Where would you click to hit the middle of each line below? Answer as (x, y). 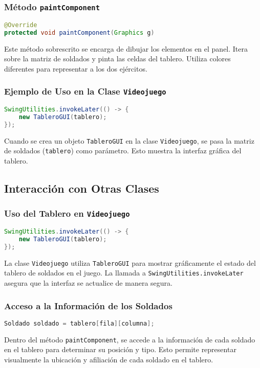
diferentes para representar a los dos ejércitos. (76, 68)
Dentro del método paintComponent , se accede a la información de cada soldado (130, 339)
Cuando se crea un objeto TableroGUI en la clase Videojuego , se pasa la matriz (129, 140)
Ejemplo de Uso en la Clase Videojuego (85, 91)
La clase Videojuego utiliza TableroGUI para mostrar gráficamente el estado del (130, 262)
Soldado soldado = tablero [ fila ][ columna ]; (79, 323)
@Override (21, 25)
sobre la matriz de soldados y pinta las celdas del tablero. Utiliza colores (117, 59)
